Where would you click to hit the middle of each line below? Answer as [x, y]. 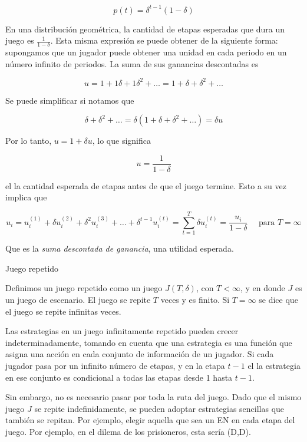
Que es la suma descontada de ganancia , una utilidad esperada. [120, 248]
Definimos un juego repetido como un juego [84, 288]
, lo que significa [121, 141]
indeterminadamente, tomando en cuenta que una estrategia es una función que [149, 342]
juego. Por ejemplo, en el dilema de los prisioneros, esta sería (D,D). [128, 431]
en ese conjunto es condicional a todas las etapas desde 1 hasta [119, 377]
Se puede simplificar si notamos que [70, 100]
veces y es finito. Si [195, 299]
